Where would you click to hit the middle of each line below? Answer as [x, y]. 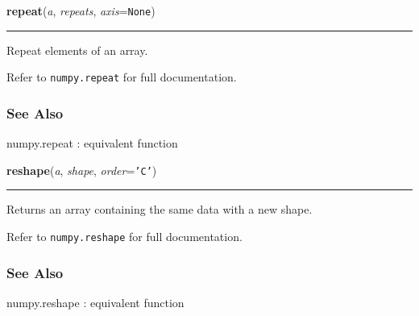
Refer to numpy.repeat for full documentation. [122, 77]
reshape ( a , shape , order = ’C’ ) [82, 170]
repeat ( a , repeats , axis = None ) [81, 10]
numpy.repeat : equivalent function [92, 143]
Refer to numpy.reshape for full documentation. [124, 236]
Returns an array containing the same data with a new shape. [160, 209]
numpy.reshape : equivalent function [95, 302]
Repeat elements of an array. [77, 50]
